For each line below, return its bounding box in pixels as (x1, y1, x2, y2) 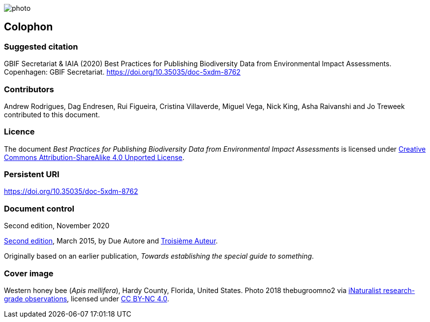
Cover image (4, 268, 54, 278)
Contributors (4, 84, 54, 94)
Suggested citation (4, 41, 78, 52)
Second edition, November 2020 (4, 221, 110, 230)
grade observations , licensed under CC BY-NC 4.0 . (4, 294, 169, 303)
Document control (4, 203, 74, 214)
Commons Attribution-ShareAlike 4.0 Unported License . (4, 153, 184, 161)
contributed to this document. (4, 110, 100, 119)
